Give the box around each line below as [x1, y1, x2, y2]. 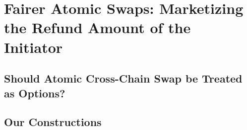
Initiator [4, 37, 63, 57]
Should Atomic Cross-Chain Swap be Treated [4, 71, 243, 86]
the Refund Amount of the [4, 17, 191, 38]
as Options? [4, 85, 65, 100]
